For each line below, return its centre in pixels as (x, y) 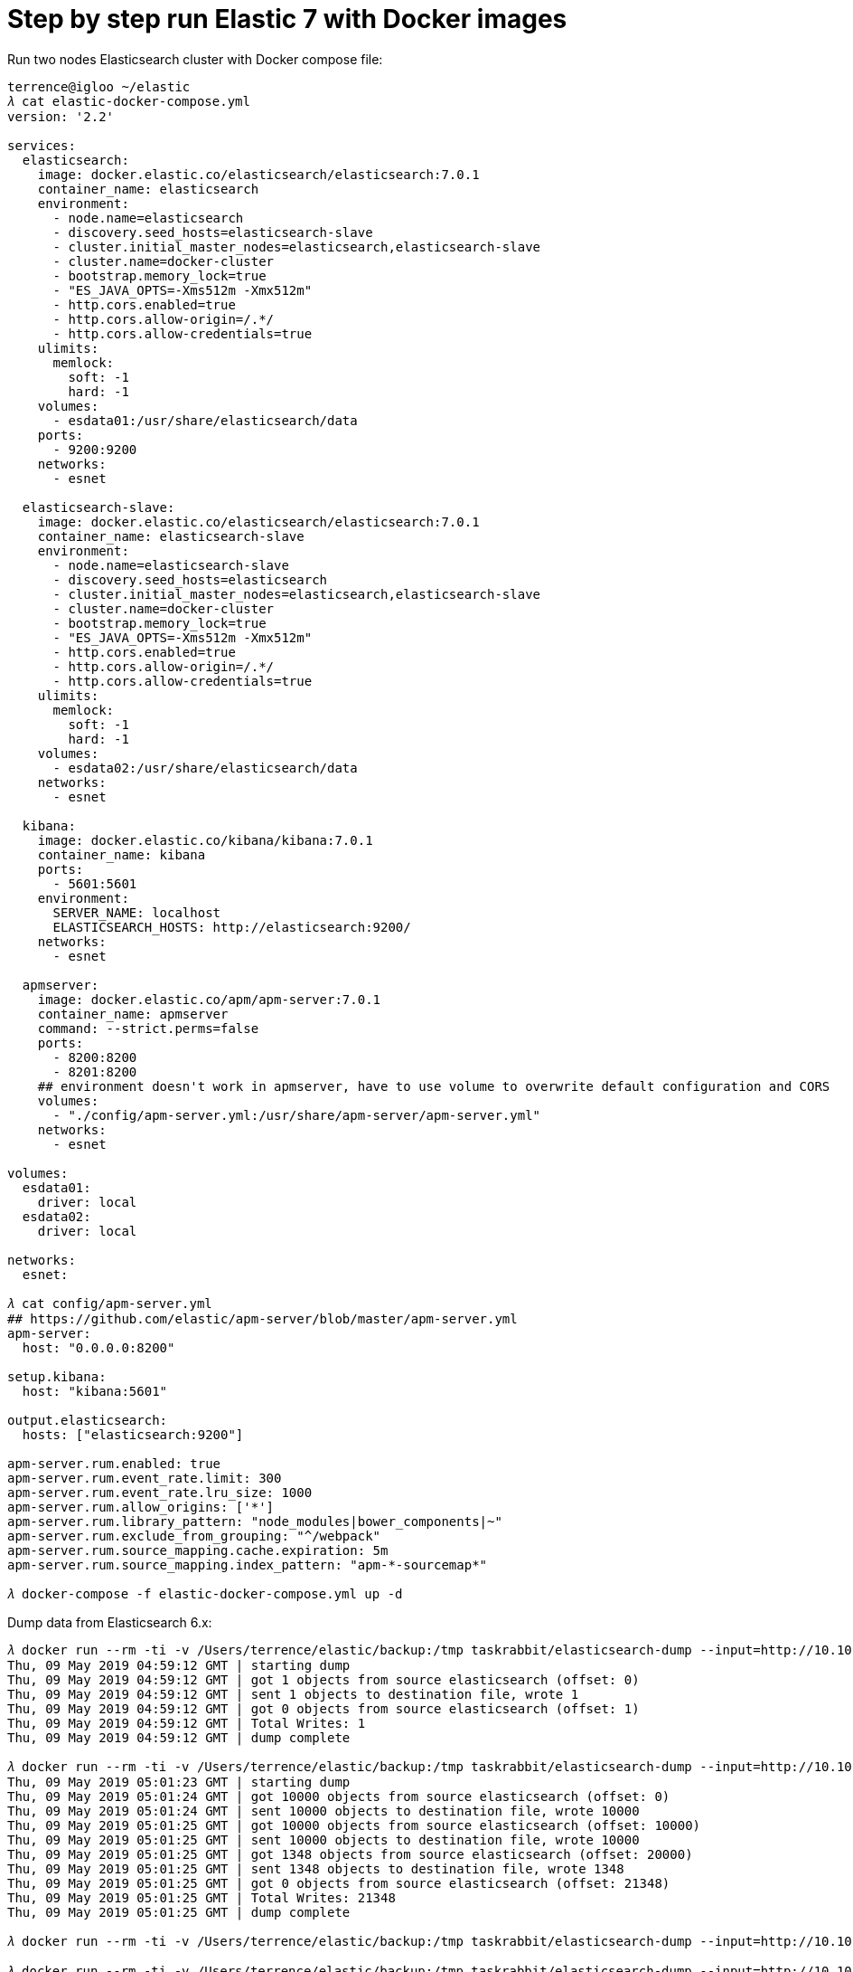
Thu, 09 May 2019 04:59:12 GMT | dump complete (179, 1737)
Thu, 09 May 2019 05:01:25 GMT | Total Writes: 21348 (202, 1897)
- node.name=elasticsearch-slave (171, 565)
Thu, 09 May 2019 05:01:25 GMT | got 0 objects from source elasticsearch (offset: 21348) (339, 1883)
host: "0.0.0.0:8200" (98, 1347)
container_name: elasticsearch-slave (171, 536)
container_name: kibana (122, 854)
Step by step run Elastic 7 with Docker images (287, 19)
